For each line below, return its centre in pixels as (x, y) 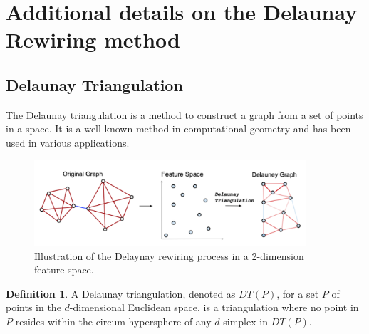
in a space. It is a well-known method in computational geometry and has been (178, 129)
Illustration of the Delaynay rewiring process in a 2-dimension (169, 255)
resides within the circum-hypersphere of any (113, 321)
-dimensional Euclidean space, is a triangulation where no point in (214, 307)
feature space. (64, 270)
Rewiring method (93, 40)
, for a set (298, 293)
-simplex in (244, 321)
